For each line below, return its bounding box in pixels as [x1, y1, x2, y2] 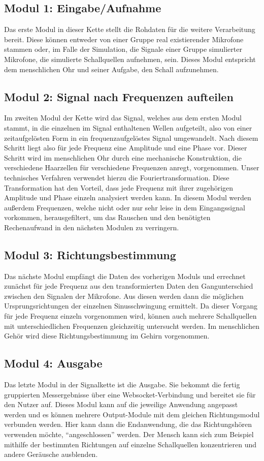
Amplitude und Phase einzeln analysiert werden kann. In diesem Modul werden [4, 192, 251, 203]
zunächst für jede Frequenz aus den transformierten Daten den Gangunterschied [4, 281, 253, 291]
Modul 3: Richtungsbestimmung [4, 247, 176, 262]
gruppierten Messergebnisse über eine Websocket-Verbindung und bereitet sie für [4, 389, 256, 399]
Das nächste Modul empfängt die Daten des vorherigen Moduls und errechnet [4, 270, 246, 281]
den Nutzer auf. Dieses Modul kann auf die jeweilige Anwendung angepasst [4, 399, 238, 410]
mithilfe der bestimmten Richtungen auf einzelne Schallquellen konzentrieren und [4, 439, 257, 449]
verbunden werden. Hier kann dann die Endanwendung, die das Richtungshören [4, 419, 252, 429]
